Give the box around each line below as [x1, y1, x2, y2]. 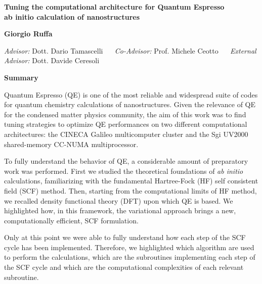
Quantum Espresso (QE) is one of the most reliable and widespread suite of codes [4, 89, 258, 100]
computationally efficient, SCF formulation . [4, 215, 139, 225]
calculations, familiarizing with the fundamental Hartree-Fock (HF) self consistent [4, 175, 258, 186]
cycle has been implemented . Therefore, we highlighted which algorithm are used [4, 242, 254, 252]
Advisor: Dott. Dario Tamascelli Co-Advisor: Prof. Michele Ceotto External [4, 45, 256, 56]
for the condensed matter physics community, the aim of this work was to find [4, 109, 246, 119]
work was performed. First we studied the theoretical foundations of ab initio [4, 165, 243, 176]
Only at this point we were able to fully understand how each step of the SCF [4, 232, 246, 243]
